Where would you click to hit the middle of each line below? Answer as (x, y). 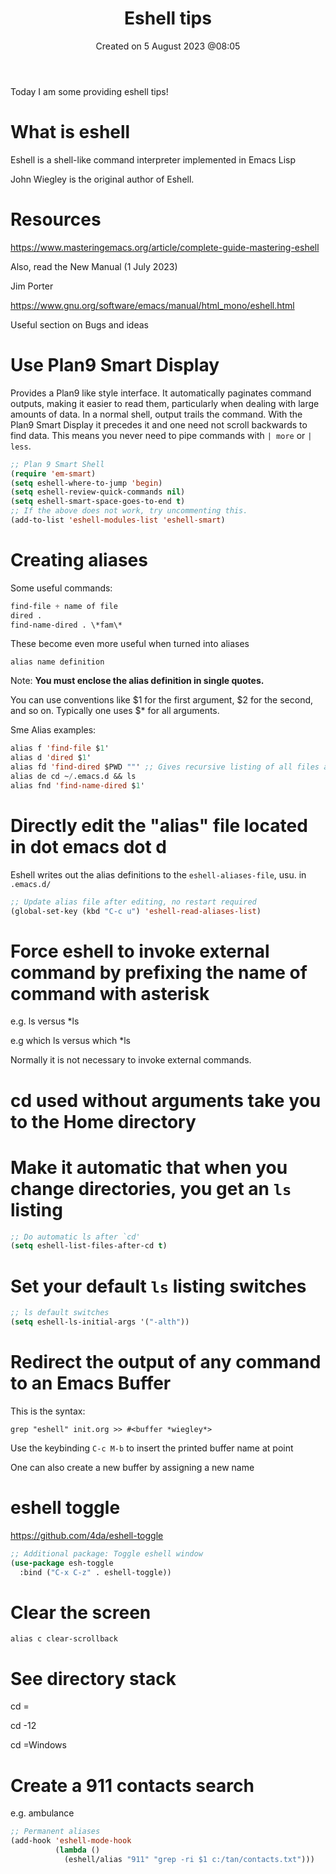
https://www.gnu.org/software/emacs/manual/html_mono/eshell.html (152, 305)
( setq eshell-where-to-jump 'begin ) (86, 483)
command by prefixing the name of (159, 972)
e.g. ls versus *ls (45, 1021)
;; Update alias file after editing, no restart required (133, 902)
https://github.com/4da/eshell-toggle (87, 1535)
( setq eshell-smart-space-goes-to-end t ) (98, 502)
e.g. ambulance (42, 1813)
